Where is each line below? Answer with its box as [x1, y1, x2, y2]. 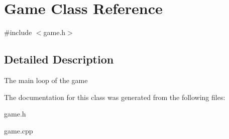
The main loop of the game [4, 74, 88, 85]
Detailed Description [4, 51, 114, 67]
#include [4, 27, 32, 37]
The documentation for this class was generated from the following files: [4, 91, 225, 102]
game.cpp [4, 125, 33, 135]
